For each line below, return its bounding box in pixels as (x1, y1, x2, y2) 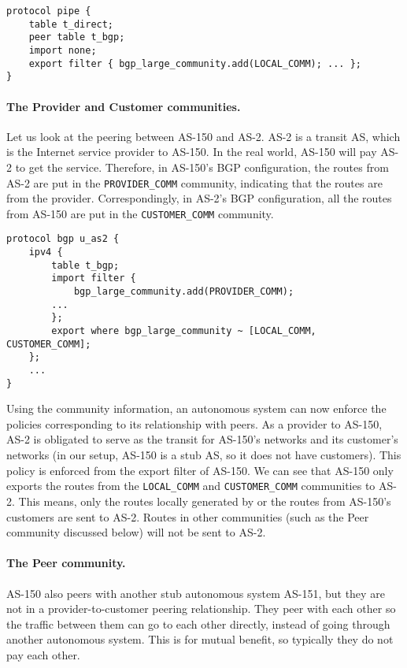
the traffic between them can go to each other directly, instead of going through (6, 615, 390, 632)
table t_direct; (28, 18, 114, 30)
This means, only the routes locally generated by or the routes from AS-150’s (18, 492, 391, 509)
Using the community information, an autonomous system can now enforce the (6, 400, 387, 417)
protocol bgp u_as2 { (6, 233, 120, 245)
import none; (28, 44, 97, 56)
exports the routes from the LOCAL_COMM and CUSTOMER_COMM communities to (6, 477, 376, 494)
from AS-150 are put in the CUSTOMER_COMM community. (6, 205, 274, 221)
